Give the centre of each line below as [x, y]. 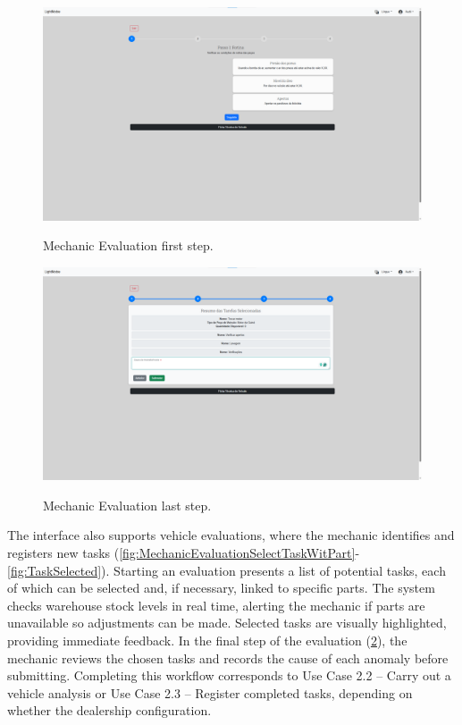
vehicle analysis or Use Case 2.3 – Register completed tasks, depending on [210, 692]
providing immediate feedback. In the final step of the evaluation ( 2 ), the [207, 640]
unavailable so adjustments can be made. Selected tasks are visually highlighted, [227, 623]
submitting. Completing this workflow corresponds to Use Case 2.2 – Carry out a [229, 675]
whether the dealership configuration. [109, 710]
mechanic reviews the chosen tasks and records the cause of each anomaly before [228, 658]
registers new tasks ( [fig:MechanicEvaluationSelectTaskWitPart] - [184, 552]
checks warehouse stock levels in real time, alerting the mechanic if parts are [216, 605]
